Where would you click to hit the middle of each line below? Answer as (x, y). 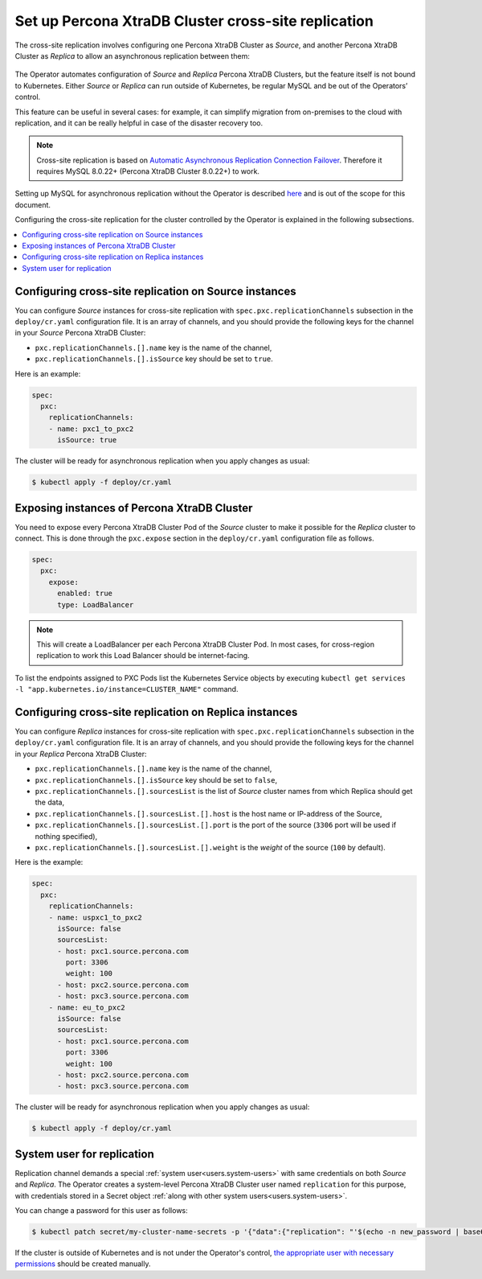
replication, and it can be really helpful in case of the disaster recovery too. (139, 123)
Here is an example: (48, 373)
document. (33, 204)
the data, (49, 802)
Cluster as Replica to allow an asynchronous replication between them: (133, 56)
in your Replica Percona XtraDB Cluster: (81, 754)
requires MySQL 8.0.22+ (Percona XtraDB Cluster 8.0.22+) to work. (148, 171)
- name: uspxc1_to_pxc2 (95, 917)
